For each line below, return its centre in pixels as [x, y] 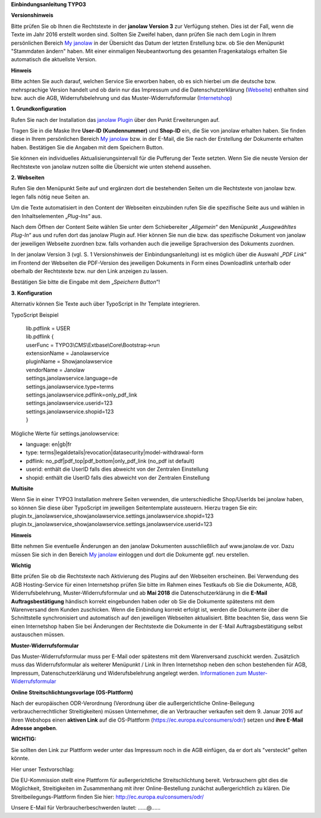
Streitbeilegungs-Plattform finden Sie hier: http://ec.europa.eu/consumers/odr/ [108, 797]
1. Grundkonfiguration [39, 109]
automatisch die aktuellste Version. [54, 59]
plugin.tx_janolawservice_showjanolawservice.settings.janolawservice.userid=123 [112, 524]
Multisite [22, 488]
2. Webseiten [28, 178]
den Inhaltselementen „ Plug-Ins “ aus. [56, 216]
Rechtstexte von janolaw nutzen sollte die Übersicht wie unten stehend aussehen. [111, 166]
